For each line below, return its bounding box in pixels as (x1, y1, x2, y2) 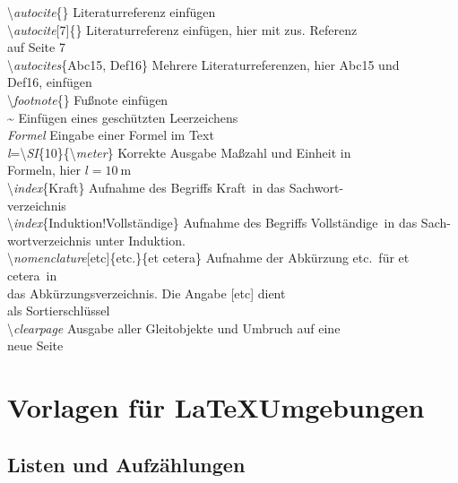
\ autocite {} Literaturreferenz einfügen (7, 3, 216, 21)
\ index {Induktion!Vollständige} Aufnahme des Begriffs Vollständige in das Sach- (7, 213, 451, 232)
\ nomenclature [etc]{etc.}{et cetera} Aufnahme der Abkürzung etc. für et (7, 248, 410, 267)
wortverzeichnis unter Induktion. (7, 230, 186, 249)
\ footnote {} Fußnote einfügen (7, 90, 169, 108)
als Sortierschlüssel (7, 301, 110, 320)
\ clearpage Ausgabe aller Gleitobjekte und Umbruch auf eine (7, 318, 341, 337)
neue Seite (7, 336, 64, 355)
